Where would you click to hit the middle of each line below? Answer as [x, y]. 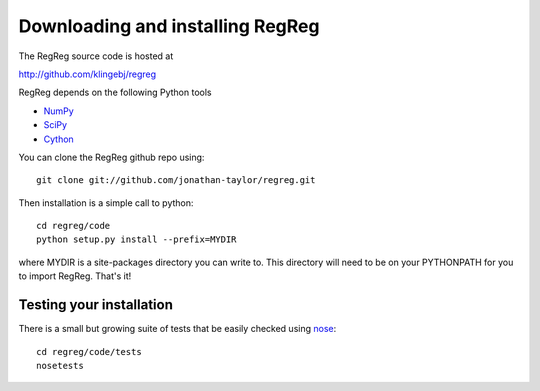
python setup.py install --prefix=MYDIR [136, 239]
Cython [58, 139]
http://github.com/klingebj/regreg [87, 74]
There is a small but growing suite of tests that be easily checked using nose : [177, 329]
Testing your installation [96, 305]
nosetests [60, 365]
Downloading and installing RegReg [169, 26]
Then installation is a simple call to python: [106, 202]
